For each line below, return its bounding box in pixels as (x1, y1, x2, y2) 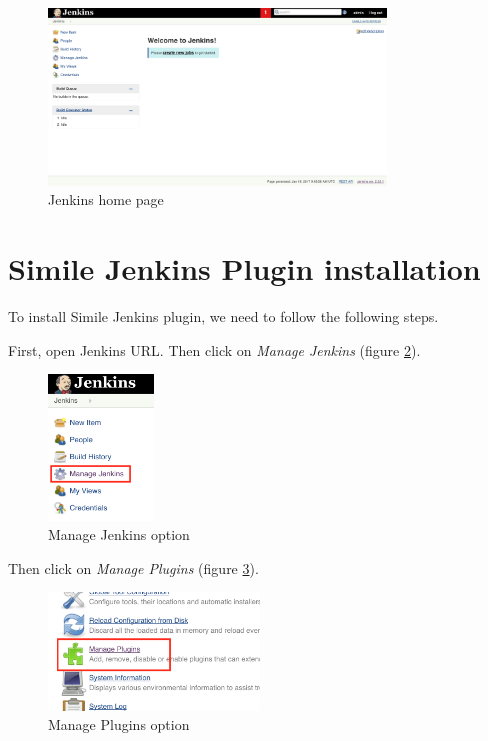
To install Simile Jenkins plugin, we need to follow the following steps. (8, 306, 439, 327)
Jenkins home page (48, 189, 164, 210)
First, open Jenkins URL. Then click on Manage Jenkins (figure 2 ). (8, 339, 421, 360)
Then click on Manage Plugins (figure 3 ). (8, 557, 259, 578)
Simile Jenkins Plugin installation (8, 248, 481, 289)
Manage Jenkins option (48, 524, 190, 545)
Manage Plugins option (48, 714, 190, 735)
